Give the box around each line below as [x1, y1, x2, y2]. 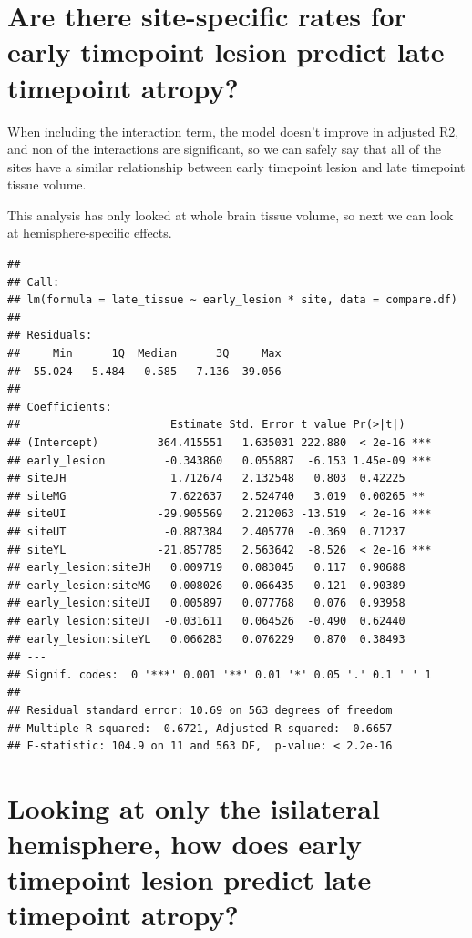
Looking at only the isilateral [7, 789, 380, 826]
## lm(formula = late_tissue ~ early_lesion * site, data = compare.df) [7, 293, 457, 307]
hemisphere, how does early [7, 825, 363, 862]
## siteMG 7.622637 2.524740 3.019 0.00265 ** [7, 489, 426, 503]
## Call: [7, 275, 60, 289]
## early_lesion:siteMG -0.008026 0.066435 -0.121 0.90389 [7, 578, 405, 592]
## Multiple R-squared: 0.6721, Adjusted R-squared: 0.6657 [7, 721, 393, 735]
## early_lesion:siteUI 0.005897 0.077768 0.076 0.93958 [7, 596, 405, 610]
